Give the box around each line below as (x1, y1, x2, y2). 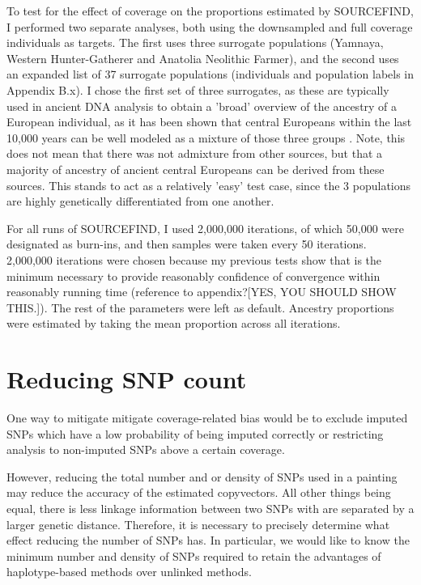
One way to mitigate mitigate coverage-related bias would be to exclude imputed (6, 409, 408, 426)
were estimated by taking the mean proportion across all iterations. (6, 315, 341, 332)
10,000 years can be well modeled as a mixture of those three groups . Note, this (6, 129, 406, 146)
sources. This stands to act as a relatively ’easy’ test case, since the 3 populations (6, 176, 411, 193)
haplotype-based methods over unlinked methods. (6, 563, 252, 580)
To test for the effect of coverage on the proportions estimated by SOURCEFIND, (6, 2, 414, 19)
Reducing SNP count (6, 362, 247, 396)
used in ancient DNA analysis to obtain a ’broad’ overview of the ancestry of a (6, 97, 398, 114)
